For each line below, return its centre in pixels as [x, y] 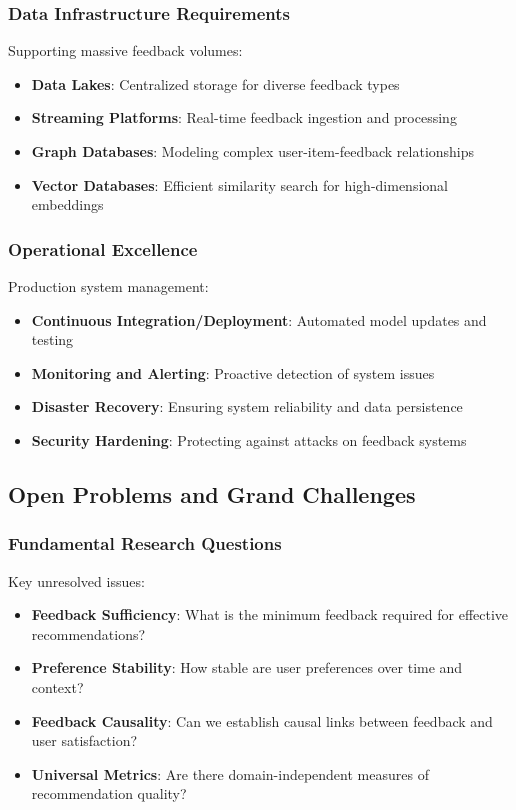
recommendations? [88, 633]
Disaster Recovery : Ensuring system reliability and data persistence [247, 406]
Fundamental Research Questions [145, 543]
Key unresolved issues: [76, 580]
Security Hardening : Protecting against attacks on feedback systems [249, 439]
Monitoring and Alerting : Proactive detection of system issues [233, 372]
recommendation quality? [109, 793]
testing [52, 339]
